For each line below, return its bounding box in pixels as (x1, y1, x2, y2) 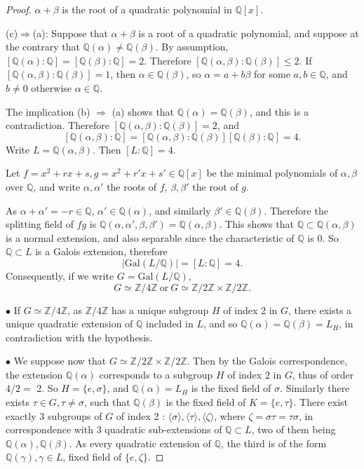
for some (254, 67, 290, 81)
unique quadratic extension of (6, 316, 133, 331)
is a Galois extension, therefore (35, 244, 168, 259)
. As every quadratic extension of (69, 435, 211, 450)
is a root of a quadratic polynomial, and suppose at (138, 25, 359, 40)
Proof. (6, 2, 32, 16)
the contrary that (6, 39, 80, 54)
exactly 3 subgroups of (6, 408, 102, 423)
